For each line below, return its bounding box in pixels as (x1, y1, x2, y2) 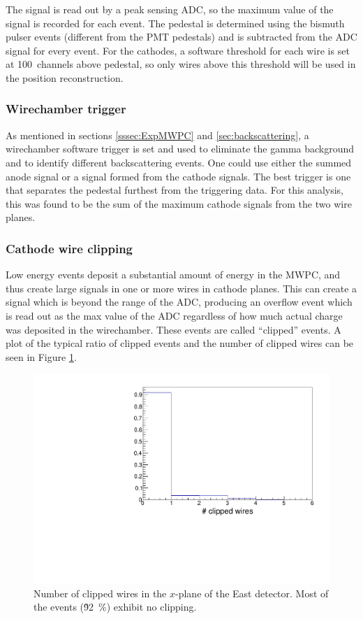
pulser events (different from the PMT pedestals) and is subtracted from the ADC (6, 29, 357, 44)
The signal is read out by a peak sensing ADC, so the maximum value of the (6, 2, 334, 16)
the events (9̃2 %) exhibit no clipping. (34, 599, 197, 614)
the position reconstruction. (6, 70, 124, 85)
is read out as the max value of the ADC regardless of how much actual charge (6, 308, 343, 322)
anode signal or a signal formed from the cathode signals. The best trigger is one (6, 169, 351, 183)
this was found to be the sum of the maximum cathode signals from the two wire (6, 196, 352, 211)
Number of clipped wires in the (34, 585, 167, 600)
